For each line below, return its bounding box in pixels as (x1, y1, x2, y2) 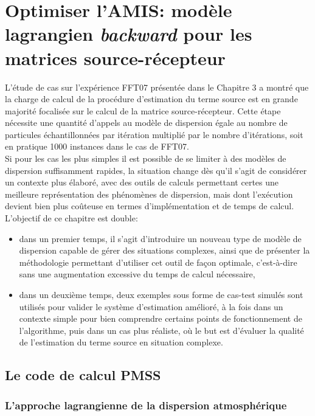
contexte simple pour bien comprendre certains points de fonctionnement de (19, 312, 302, 325)
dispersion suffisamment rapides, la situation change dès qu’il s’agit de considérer (5, 164, 307, 176)
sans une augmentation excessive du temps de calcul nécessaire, (19, 268, 255, 280)
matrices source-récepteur (5, 45, 226, 70)
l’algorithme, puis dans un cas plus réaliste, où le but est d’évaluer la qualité (19, 324, 304, 336)
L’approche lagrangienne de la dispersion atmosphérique (5, 397, 287, 412)
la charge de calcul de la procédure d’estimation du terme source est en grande (5, 92, 298, 105)
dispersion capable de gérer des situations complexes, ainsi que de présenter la (19, 244, 310, 257)
